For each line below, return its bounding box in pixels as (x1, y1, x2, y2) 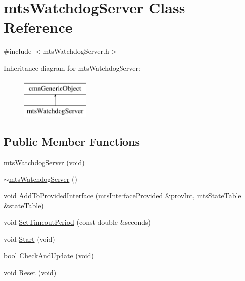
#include (4, 46, 32, 56)
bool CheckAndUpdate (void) (4, 250, 94, 261)
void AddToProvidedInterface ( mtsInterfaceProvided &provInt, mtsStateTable (4, 190, 241, 201)
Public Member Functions (4, 134, 140, 149)
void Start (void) (4, 233, 55, 244)
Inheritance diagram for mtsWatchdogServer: (4, 62, 140, 73)
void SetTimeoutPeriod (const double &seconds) (4, 217, 151, 227)
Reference (4, 17, 73, 37)
